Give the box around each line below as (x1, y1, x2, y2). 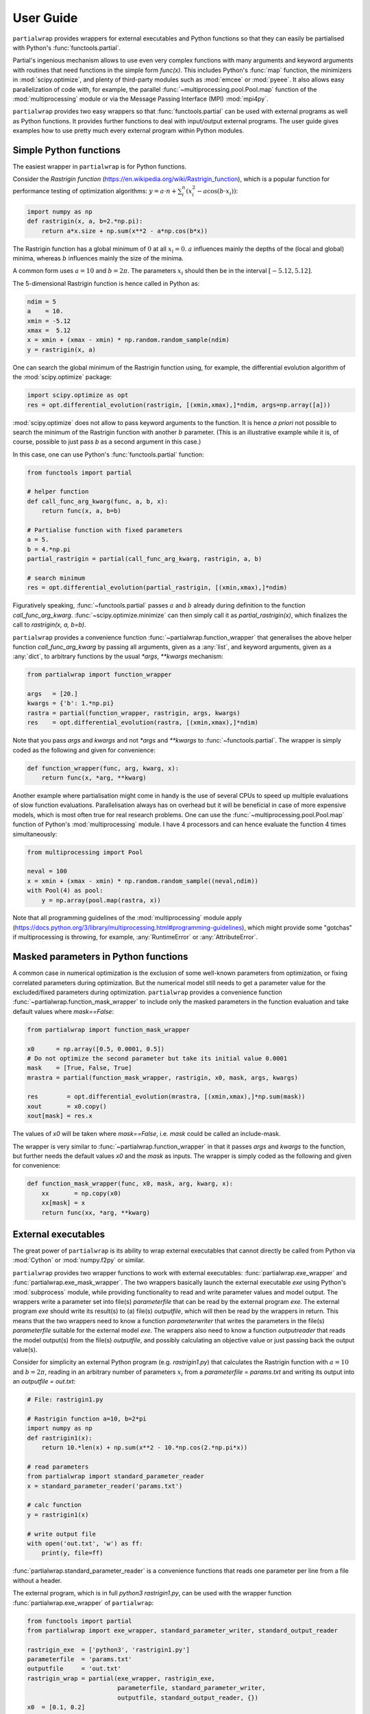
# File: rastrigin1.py (27, 1396, 103, 1403)
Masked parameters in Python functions (12, 951, 188, 963)
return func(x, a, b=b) (41, 507, 121, 515)
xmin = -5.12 (27, 317, 71, 325)
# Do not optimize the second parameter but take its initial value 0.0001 (27, 1054, 288, 1062)
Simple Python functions (12, 144, 121, 156)
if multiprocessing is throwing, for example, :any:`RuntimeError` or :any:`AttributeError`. (12, 933, 258, 941)
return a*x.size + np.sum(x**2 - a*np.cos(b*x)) (41, 227, 208, 234)
